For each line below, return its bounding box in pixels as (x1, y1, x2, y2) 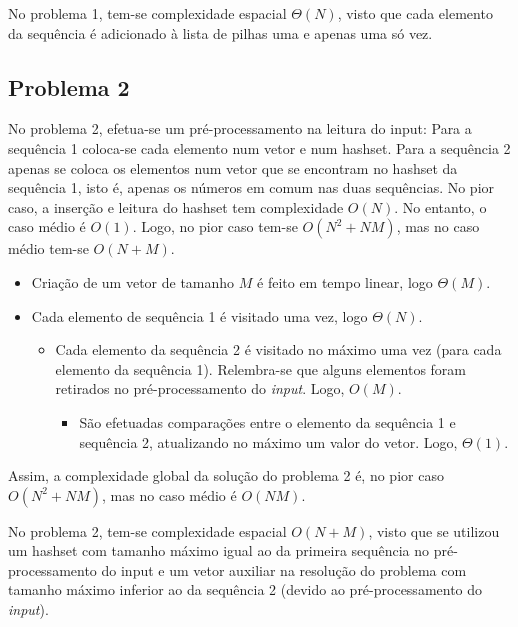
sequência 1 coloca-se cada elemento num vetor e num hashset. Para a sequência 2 (8, 137, 511, 158)
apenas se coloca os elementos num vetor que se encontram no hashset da (8, 157, 458, 178)
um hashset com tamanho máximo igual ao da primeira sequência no (8, 540, 430, 561)
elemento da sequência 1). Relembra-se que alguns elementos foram (55, 358, 466, 379)
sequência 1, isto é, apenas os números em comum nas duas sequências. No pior (8, 177, 495, 198)
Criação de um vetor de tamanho (31, 271, 235, 292)
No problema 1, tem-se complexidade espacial (8, 3, 287, 23)
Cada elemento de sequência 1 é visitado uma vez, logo (31, 305, 368, 326)
